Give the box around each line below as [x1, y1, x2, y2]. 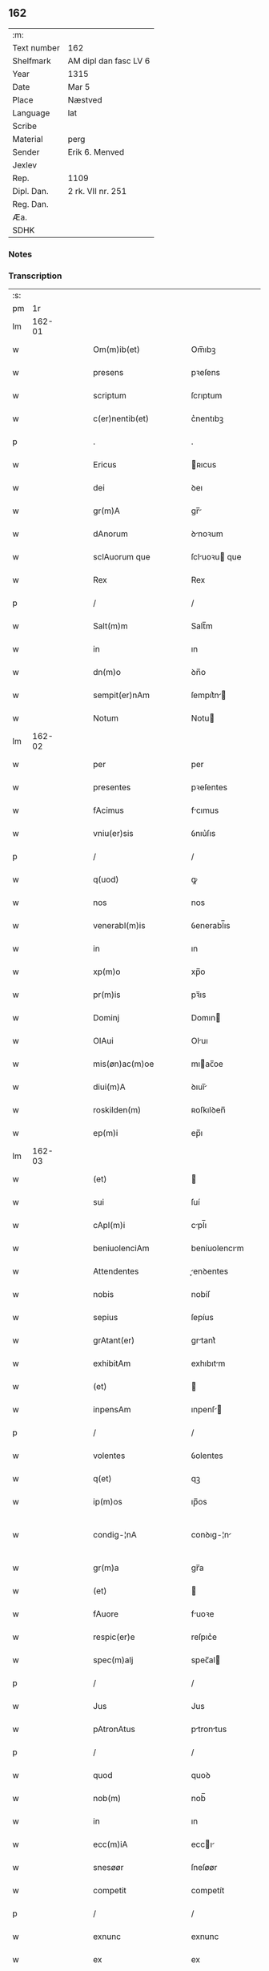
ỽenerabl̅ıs [191, 920, 231, 931]
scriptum [93, 390, 126, 402]
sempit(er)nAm [93, 689, 151, 701]
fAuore [93, 1609, 118, 1620]
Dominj [93, 1012, 120, 1024]
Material [12, 133, 43, 144]
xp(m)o [93, 966, 121, 977]
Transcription [8, 270, 62, 281]
